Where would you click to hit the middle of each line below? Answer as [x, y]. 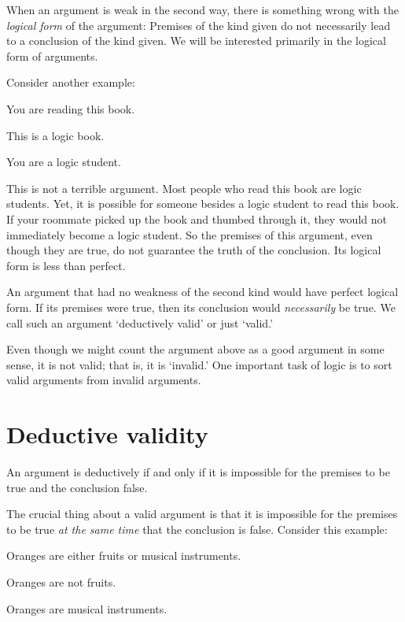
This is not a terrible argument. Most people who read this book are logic [184, 188]
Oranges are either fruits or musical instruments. [124, 555]
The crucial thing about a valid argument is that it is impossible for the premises [202, 514]
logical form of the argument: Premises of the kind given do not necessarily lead [199, 25]
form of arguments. [52, 56]
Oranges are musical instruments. [87, 608]
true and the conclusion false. [77, 487]
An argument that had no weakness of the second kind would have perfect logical [202, 292]
